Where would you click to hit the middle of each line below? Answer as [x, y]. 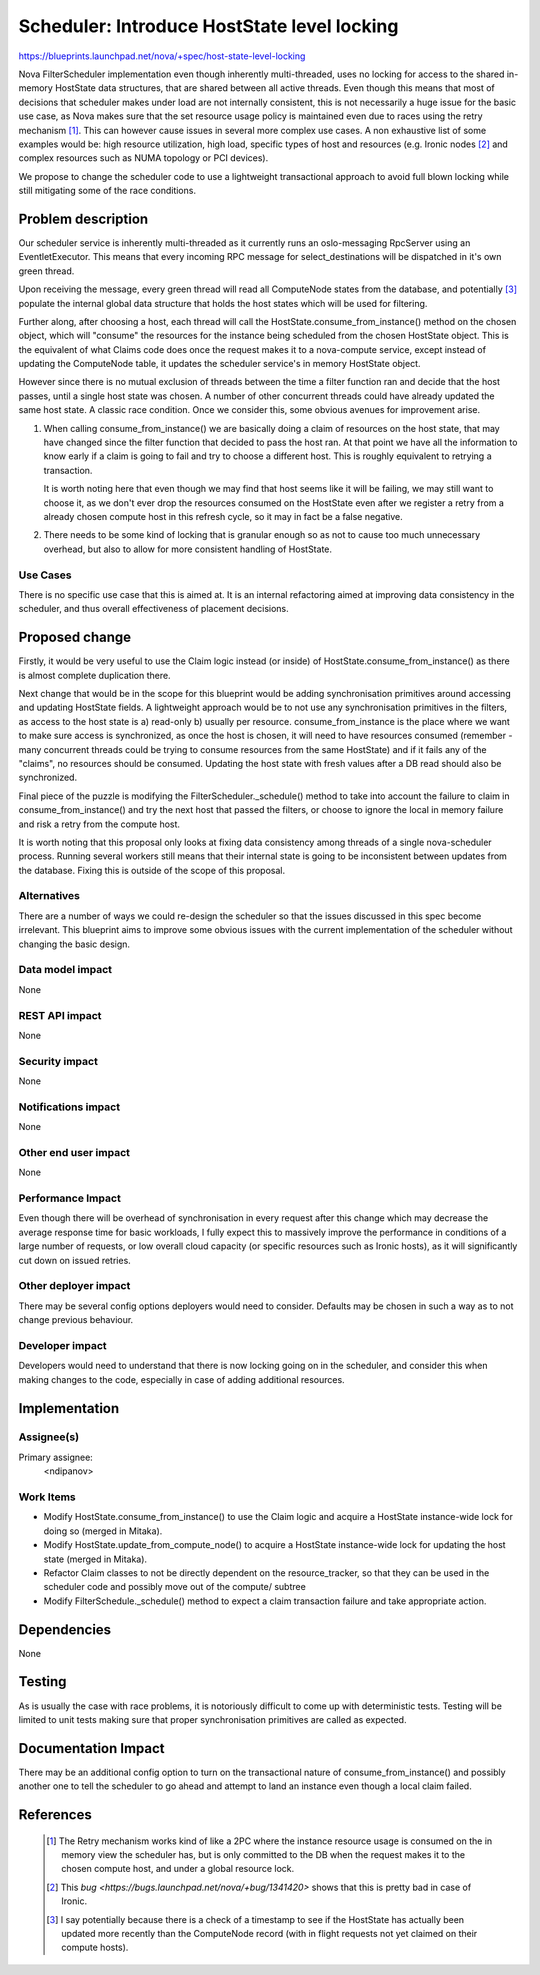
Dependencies [65, 1629]
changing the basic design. [74, 944]
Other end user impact [74, 1152]
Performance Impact [70, 1198]
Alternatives [49, 896]
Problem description [83, 218]
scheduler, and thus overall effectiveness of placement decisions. [153, 609]
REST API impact [60, 1015]
